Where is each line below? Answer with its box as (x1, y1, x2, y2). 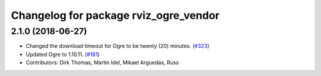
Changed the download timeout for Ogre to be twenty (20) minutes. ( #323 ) (26, 42, 210, 49)
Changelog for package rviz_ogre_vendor (11, 9, 220, 22)
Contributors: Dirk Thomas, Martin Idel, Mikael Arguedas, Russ (26, 59, 180, 66)
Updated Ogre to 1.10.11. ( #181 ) (26, 51, 100, 58)
